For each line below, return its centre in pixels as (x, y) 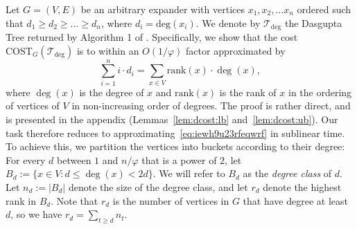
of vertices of (33, 106)
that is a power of (179, 159)
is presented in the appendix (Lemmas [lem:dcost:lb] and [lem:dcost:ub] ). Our (172, 119)
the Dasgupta (313, 22)
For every (26, 159)
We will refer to (192, 173)
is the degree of (112, 92)
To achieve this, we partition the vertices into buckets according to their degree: (175, 146)
